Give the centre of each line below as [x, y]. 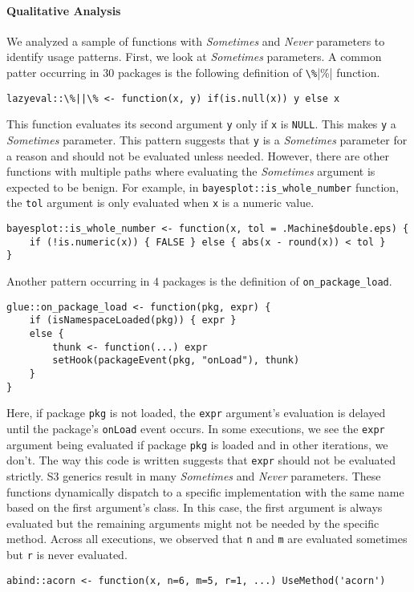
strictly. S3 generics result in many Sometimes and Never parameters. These [194, 475]
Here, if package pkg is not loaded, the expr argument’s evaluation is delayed [196, 413]
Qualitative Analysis [64, 10]
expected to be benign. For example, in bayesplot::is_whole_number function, [203, 187]
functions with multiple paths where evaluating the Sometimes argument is [191, 171]
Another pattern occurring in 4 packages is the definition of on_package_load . [199, 281]
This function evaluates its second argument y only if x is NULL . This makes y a [201, 124]
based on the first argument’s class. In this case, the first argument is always [195, 507]
